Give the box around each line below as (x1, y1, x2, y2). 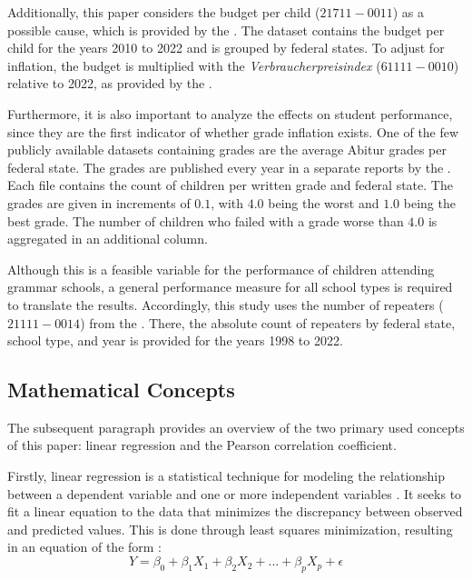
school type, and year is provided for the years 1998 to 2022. (7, 331, 343, 350)
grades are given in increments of (7, 193, 191, 212)
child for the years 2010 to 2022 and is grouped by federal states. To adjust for (7, 38, 445, 57)
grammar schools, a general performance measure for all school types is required (7, 277, 453, 296)
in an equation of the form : (7, 537, 162, 556)
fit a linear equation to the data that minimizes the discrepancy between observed (7, 502, 463, 521)
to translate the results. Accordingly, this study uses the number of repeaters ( (7, 295, 444, 314)
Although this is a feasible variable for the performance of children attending (7, 259, 435, 278)
